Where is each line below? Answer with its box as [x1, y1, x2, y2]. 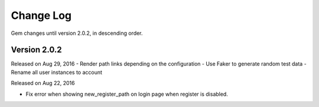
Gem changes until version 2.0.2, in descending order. [11, 30, 143, 37]
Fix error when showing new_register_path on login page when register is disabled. [25, 90, 229, 98]
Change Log [11, 9, 72, 22]
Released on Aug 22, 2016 [11, 80, 75, 87]
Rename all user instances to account [11, 69, 103, 76]
